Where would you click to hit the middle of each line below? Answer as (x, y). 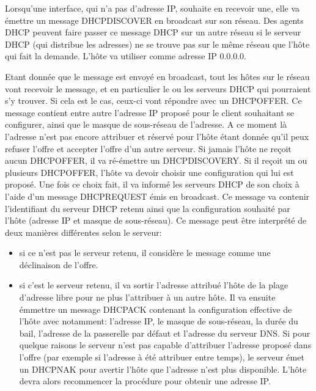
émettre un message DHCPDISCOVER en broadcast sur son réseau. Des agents (154, 20)
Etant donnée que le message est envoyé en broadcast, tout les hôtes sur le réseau (157, 76)
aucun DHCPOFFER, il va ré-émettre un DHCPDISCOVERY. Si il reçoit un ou (156, 160)
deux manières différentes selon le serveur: (83, 232)
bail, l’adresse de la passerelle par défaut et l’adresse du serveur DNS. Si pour (165, 333)
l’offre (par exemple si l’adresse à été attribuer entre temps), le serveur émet (162, 357)
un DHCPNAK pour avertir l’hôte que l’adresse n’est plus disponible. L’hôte (163, 369)
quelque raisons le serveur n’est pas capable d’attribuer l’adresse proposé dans (165, 345)
